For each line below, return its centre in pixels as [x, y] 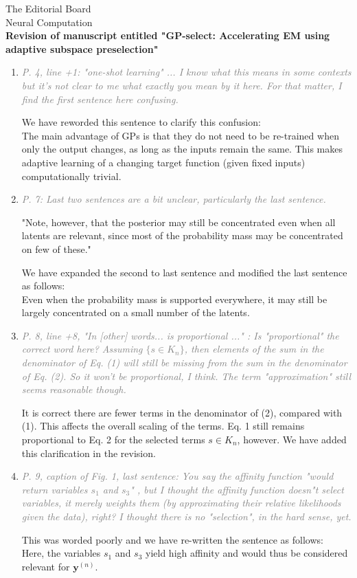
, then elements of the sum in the [254, 349]
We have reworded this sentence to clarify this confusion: [141, 122]
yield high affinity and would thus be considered [247, 553]
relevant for [46, 566]
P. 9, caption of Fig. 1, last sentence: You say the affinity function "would [177, 476]
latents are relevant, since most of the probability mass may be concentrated [182, 235]
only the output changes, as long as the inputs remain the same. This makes [182, 149]
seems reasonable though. [74, 389]
